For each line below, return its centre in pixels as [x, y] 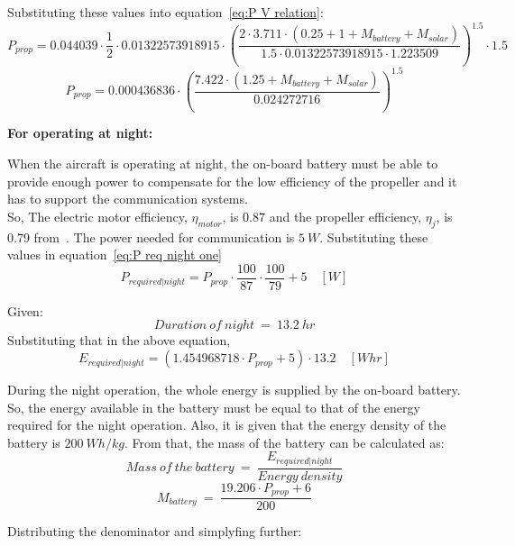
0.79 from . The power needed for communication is [151, 237]
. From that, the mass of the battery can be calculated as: [284, 442]
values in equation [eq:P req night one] [115, 255]
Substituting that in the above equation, [119, 340]
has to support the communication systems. [128, 199]
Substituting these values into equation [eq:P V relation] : [166, 12]
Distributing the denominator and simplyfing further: [155, 531]
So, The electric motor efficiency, [97, 216]
